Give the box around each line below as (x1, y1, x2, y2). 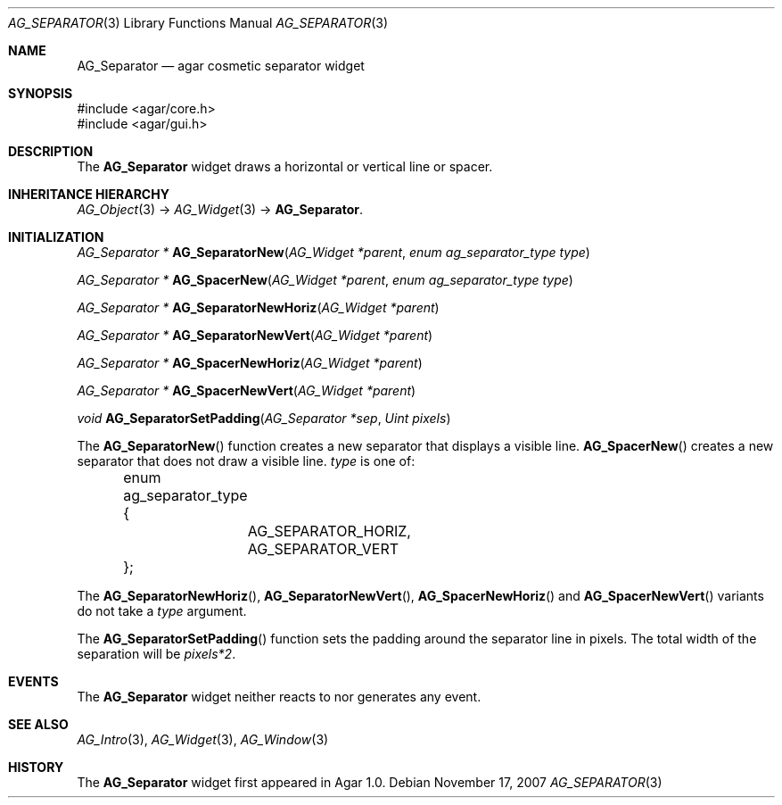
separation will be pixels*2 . (77, 646, 236, 661)
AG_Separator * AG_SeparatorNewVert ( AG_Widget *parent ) (77, 328, 433, 343)
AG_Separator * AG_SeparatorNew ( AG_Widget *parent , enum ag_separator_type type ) (77, 245, 590, 260)
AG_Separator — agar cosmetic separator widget (77, 58, 365, 73)
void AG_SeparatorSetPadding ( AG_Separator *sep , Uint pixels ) (77, 411, 451, 426)
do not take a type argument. (77, 603, 247, 618)
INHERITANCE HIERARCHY (8, 187, 169, 202)
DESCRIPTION (8, 144, 94, 159)
